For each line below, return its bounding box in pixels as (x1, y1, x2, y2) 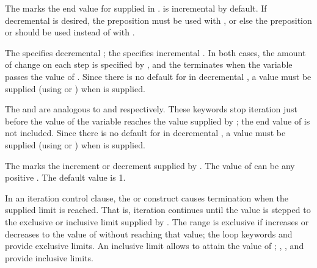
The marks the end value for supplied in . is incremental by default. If (5, 2, 267, 14)
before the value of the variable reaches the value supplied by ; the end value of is (5, 114, 310, 127)
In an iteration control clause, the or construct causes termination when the (5, 191, 289, 204)
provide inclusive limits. (5, 251, 93, 264)
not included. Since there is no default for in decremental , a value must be (5, 126, 286, 139)
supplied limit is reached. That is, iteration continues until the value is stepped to (5, 203, 311, 216)
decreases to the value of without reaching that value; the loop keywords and (5, 227, 293, 240)
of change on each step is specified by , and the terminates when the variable (5, 58, 293, 71)
